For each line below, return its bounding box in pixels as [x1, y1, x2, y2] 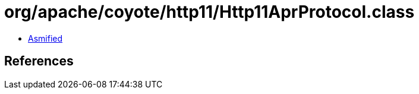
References [4, 54, 74, 69]
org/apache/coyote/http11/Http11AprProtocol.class [4, 2, 415, 22]
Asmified [28, 33, 63, 43]
